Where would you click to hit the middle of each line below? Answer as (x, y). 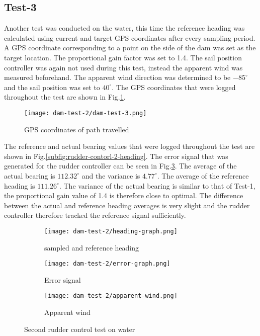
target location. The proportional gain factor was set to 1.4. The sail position (123, 57)
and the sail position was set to (52, 87)
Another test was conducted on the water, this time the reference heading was (124, 28)
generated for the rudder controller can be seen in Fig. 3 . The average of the (120, 166)
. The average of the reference (203, 175)
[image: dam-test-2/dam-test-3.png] (85, 113)
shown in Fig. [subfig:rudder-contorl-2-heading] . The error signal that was (116, 156)
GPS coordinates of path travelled (77, 129)
